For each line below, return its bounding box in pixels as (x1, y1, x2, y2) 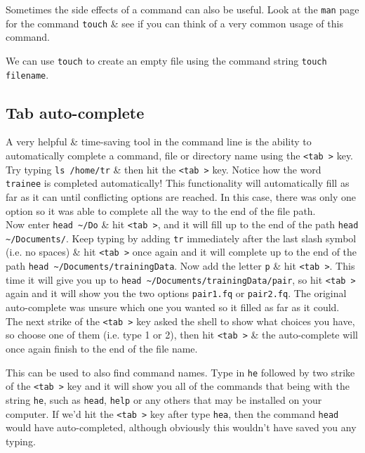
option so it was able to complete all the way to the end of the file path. (6, 203, 316, 218)
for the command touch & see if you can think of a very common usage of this (6, 15, 343, 30)
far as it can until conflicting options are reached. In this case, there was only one (6, 189, 357, 204)
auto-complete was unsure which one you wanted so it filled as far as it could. (6, 300, 340, 315)
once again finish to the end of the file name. (6, 341, 198, 356)
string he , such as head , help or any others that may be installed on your (6, 392, 322, 407)
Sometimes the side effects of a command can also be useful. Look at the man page (6, 2, 359, 16)
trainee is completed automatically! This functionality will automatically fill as (6, 176, 350, 190)
